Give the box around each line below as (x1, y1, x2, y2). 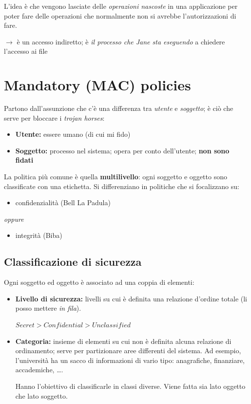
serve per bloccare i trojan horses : (4, 112, 105, 123)
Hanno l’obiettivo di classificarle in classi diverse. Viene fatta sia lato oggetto (15, 381, 246, 391)
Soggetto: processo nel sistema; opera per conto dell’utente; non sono (15, 145, 230, 155)
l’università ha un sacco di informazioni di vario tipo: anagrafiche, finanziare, (15, 355, 245, 365)
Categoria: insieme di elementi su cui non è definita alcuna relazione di (15, 336, 232, 346)
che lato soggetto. (15, 390, 68, 401)
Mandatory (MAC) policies (4, 75, 191, 95)
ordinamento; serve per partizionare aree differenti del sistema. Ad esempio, (15, 345, 241, 356)
